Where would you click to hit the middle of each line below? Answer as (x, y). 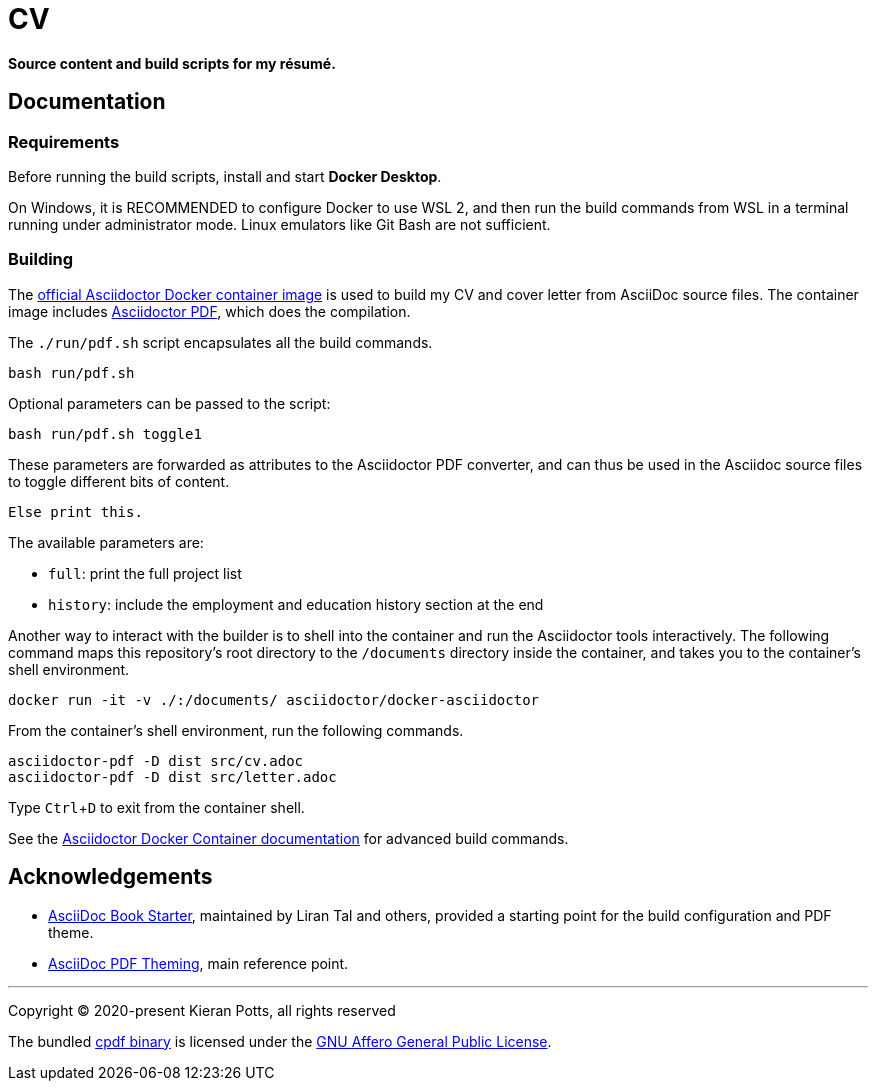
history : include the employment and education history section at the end (296, 604)
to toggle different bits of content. (119, 481)
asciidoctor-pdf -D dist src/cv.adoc (156, 760)
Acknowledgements (110, 877)
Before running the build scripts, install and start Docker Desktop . (225, 176)
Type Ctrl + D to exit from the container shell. (156, 807)
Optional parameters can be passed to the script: (169, 403)
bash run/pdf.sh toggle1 (105, 433)
